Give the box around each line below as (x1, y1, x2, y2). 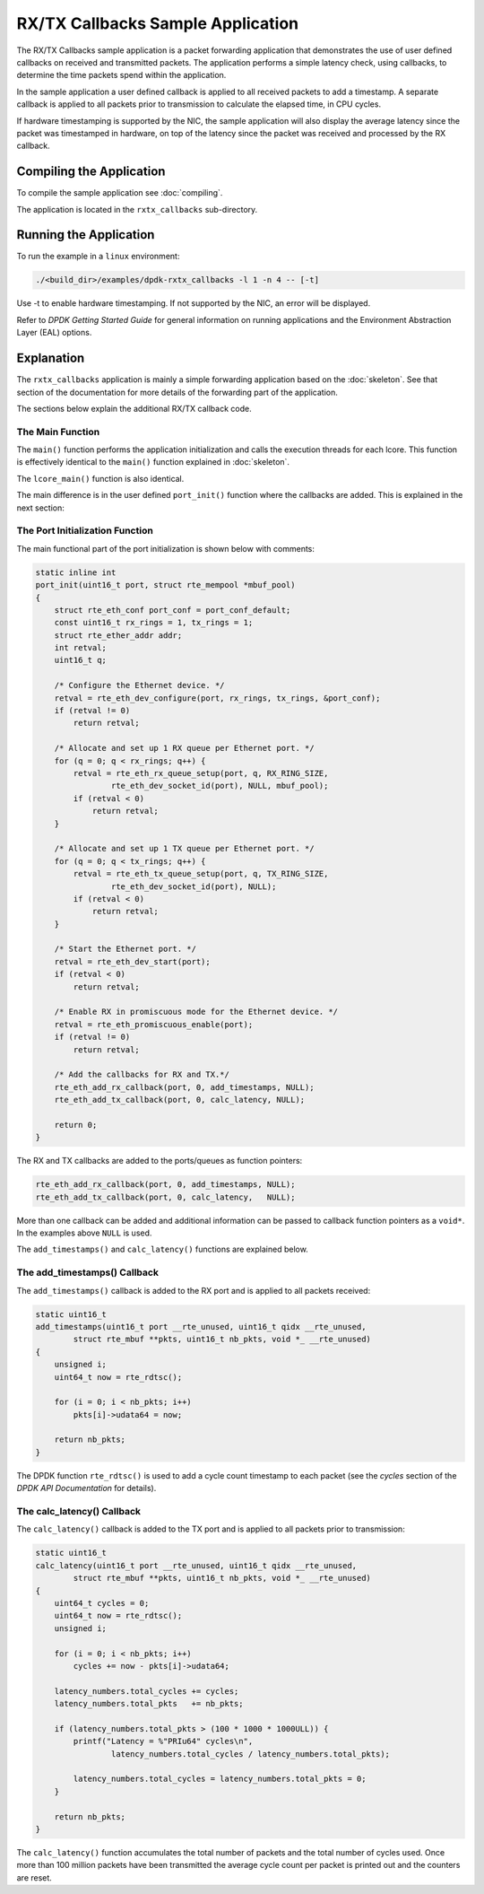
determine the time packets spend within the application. (16, 70, 227, 81)
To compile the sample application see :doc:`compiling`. (16, 188, 223, 198)
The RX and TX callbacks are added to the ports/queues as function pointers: (16, 1156, 303, 1166)
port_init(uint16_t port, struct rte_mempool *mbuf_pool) (35, 580, 296, 590)
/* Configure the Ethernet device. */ (54, 680, 225, 691)
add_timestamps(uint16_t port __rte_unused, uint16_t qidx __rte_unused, (35, 1322, 367, 1331)
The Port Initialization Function (16, 525, 154, 537)
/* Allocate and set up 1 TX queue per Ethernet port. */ (54, 843, 315, 854)
